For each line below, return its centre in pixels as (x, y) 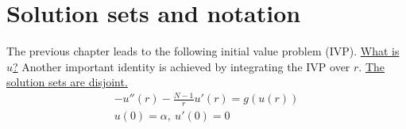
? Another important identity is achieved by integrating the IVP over (182, 66)
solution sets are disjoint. (67, 82)
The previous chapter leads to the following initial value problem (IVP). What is (203, 51)
